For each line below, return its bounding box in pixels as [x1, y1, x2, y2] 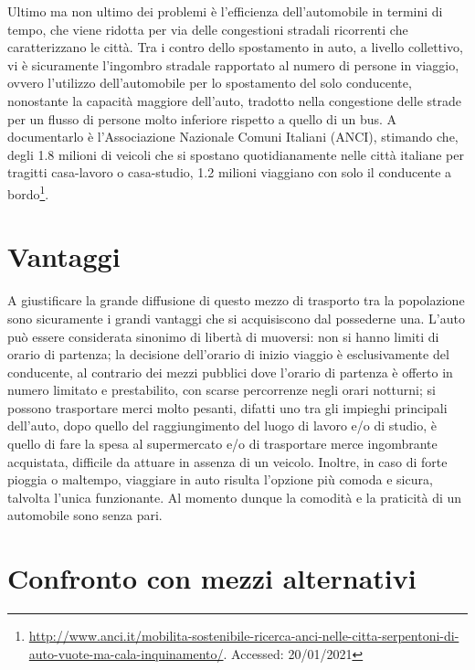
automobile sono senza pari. [7, 505, 163, 525]
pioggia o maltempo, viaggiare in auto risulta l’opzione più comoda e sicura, [7, 470, 433, 489]
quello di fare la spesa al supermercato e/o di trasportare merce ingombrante [7, 434, 438, 453]
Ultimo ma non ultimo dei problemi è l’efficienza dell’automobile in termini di [7, 2, 443, 20]
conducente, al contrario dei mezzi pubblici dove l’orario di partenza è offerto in [7, 362, 453, 381]
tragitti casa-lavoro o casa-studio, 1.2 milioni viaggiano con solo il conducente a [7, 163, 452, 182]
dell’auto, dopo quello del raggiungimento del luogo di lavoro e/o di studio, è [7, 416, 437, 435]
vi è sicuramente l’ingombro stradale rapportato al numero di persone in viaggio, [7, 55, 459, 74]
